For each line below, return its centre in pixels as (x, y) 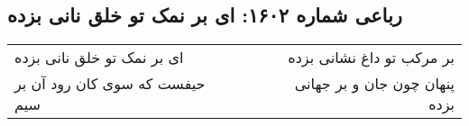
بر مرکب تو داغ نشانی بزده (371, 58)
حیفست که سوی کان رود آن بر (110, 84)
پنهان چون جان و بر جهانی (374, 84)
